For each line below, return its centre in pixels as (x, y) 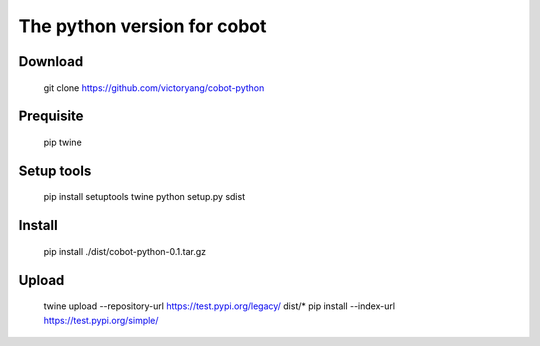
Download (51, 61)
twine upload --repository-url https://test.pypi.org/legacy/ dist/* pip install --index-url (219, 306)
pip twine (62, 142)
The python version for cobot (142, 26)
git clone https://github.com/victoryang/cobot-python (154, 87)
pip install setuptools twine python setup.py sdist (144, 197)
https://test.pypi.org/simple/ (101, 320)
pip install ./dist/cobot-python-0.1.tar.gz (125, 251)
